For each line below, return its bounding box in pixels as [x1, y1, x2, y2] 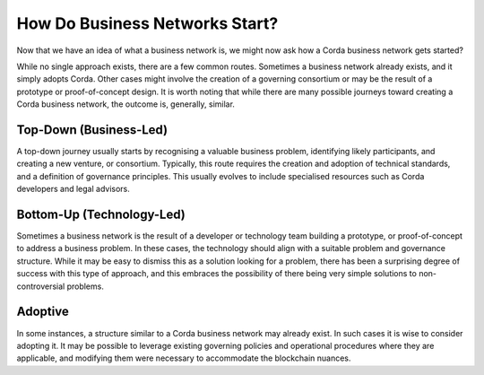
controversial [16, 281, 65, 292]
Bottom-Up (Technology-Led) [16, 207, 186, 222]
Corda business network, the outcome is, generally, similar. [16, 99, 235, 109]
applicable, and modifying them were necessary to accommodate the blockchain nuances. [16, 353, 351, 363]
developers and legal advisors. [16, 184, 130, 195]
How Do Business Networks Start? [16, 13, 279, 33]
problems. [66, 281, 105, 292]
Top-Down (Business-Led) [16, 122, 169, 137]
